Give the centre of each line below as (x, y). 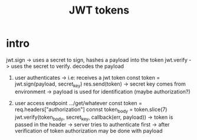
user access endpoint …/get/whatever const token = (78, 103)
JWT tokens (99, 10)
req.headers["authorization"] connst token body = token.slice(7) (91, 110)
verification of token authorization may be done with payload (88, 131)
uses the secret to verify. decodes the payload (68, 66)
